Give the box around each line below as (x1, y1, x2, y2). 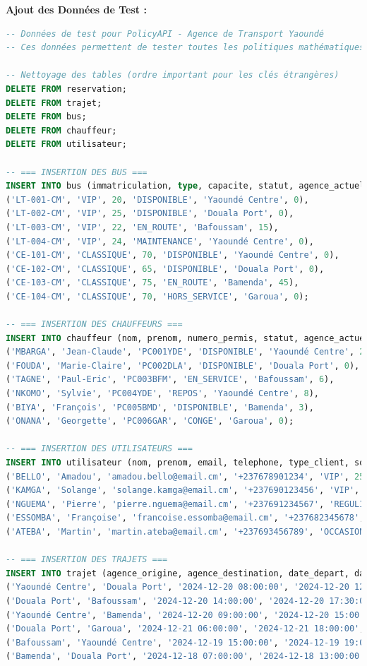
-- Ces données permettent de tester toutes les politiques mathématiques (6, 42, 365, 53)
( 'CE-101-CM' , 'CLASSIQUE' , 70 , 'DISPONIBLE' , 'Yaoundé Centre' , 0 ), (6, 250, 339, 261)
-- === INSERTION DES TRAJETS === (6, 554, 168, 565)
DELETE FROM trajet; (6, 97, 102, 108)
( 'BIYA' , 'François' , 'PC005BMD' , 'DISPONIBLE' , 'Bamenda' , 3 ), (6, 402, 314, 412)
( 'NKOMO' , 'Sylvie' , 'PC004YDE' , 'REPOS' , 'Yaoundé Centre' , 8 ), (6, 388, 319, 399)
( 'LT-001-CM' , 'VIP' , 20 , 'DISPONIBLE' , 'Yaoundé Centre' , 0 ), (6, 194, 309, 205)
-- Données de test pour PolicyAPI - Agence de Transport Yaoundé (6, 28, 325, 39)
